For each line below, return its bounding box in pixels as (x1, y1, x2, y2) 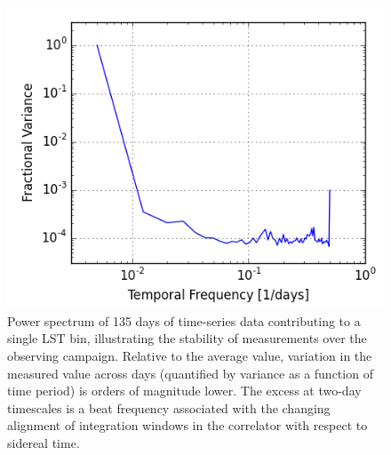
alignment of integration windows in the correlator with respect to (7, 416, 368, 435)
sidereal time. (7, 433, 80, 451)
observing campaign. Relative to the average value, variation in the (7, 346, 372, 364)
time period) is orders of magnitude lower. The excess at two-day (7, 381, 362, 400)
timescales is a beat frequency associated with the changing (7, 398, 331, 417)
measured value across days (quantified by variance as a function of (7, 363, 373, 382)
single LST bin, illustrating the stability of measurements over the (7, 329, 367, 347)
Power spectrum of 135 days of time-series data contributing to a (7, 311, 361, 330)
